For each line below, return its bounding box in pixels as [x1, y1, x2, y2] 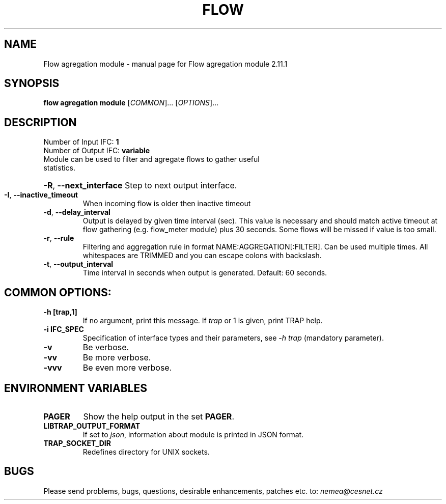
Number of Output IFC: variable [43, 146, 150, 155]
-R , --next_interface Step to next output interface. [43, 180, 237, 191]
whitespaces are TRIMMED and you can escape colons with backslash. [82, 251, 322, 260]
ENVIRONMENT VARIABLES [4, 381, 147, 395]
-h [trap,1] [43, 307, 77, 317]
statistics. [43, 163, 76, 173]
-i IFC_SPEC [43, 325, 84, 334]
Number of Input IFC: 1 [43, 137, 119, 147]
